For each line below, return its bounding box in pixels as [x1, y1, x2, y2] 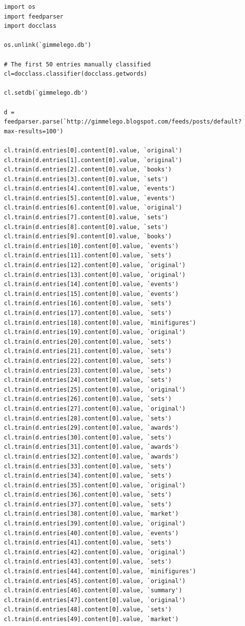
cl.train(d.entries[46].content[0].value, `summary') [4, 587, 183, 594]
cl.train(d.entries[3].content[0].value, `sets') [4, 175, 168, 183]
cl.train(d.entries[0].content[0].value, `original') [4, 146, 183, 154]
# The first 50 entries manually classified [4, 61, 151, 68]
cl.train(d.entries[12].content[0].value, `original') [4, 262, 186, 269]
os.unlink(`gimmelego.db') [4, 42, 91, 49]
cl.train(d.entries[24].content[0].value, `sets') [4, 376, 172, 384]
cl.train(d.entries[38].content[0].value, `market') [4, 510, 179, 518]
